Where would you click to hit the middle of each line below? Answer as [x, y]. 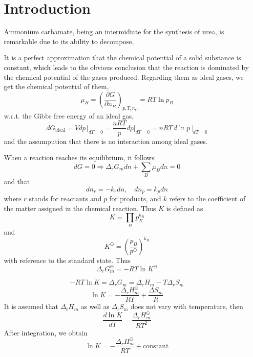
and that [17, 181]
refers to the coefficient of [207, 199]
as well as [95, 306]
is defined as [185, 208]
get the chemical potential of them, [56, 86]
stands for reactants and [65, 199]
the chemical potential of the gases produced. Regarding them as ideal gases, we [124, 77]
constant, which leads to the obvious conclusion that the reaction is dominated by [126, 67]
